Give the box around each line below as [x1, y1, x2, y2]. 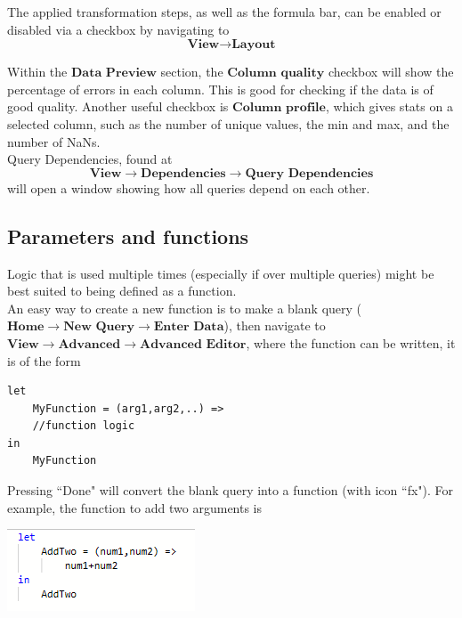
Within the [7, 62, 68, 81]
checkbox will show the [328, 62, 454, 81]
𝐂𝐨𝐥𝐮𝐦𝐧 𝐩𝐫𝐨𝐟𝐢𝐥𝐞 [232, 102, 326, 115]
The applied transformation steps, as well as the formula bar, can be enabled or [7, 3, 442, 20]
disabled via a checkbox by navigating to [7, 20, 230, 38]
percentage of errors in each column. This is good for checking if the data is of [7, 79, 434, 98]
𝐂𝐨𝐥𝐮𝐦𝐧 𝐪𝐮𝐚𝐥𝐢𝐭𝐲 [227, 67, 325, 80]
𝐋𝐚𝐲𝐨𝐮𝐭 [231, 38, 276, 52]
